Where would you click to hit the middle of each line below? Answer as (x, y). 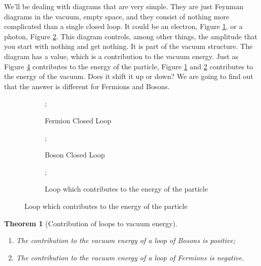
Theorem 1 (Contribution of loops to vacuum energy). (91, 223)
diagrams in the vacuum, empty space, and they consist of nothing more (117, 16)
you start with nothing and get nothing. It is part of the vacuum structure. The (128, 46)
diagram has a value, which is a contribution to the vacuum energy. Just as (121, 56)
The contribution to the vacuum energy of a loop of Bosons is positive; (126, 240)
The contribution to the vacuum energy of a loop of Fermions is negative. (130, 257)
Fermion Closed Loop (78, 120)
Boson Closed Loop (75, 155)
